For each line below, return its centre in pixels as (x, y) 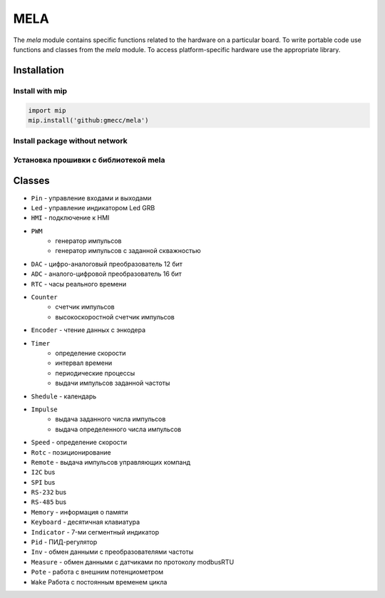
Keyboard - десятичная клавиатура (86, 522)
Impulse (45, 409)
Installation (38, 70)
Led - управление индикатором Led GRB (93, 207)
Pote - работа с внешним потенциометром (97, 572)
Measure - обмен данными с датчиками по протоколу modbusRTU (133, 562)
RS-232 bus (49, 493)
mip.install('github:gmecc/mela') (88, 120)
